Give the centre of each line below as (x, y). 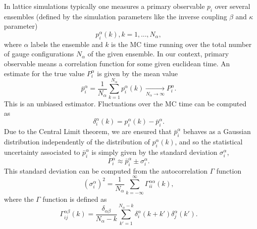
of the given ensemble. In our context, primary (158, 54)
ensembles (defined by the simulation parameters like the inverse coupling (116, 16)
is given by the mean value (138, 73)
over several (232, 6)
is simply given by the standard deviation (154, 152)
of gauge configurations (39, 54)
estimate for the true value (44, 73)
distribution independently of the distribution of (77, 141)
